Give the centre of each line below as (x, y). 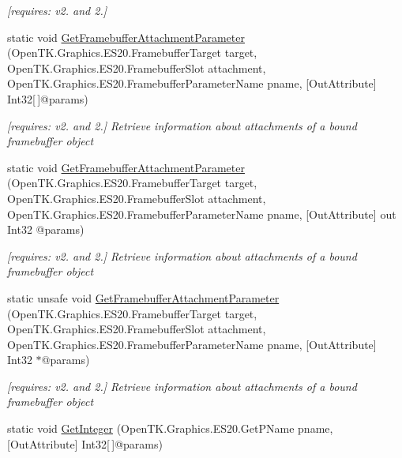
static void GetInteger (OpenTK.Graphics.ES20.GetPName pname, (170, 428)
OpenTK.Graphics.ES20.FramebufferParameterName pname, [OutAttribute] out (202, 214)
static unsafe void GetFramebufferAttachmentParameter (143, 297)
